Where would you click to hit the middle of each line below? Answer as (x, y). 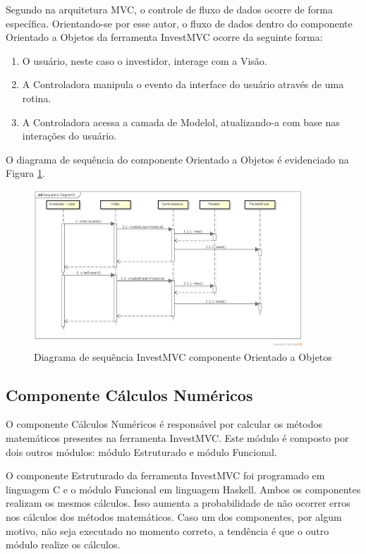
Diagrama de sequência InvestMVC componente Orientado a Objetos (183, 356)
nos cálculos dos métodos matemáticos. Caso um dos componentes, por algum (174, 516)
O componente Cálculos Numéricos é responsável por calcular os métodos (164, 424)
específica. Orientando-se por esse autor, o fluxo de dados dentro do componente (179, 23)
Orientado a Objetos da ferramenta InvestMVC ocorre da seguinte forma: (164, 37)
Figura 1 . (25, 173)
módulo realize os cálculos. (63, 544)
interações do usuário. (69, 136)
